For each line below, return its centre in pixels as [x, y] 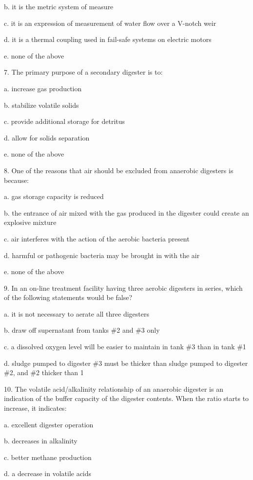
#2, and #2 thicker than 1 [44, 372]
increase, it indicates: [35, 408]
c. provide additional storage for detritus [65, 121]
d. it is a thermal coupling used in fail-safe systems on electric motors [108, 39]
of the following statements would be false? [68, 297]
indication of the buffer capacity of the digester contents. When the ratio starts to [126, 398]
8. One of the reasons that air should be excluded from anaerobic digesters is [119, 170]
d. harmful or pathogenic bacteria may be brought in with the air [102, 255]
